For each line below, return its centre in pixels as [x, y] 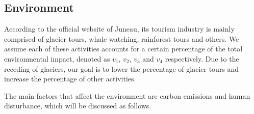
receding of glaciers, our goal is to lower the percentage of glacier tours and [122, 68]
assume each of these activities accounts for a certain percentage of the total [123, 49]
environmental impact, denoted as [57, 58]
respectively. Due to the [202, 58]
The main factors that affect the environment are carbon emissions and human [127, 95]
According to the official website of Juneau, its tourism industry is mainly [119, 29]
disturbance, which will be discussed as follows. [78, 106]
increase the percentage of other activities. [70, 79]
